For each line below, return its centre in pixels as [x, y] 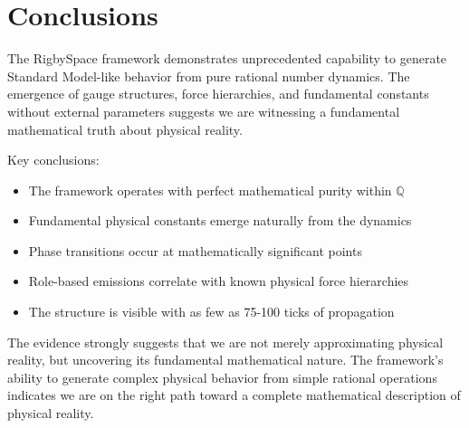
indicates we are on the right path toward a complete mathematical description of [234, 395]
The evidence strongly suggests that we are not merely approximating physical [225, 342]
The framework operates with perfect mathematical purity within [210, 190]
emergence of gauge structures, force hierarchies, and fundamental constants [218, 94]
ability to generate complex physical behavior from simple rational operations [222, 377]
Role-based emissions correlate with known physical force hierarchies [219, 281]
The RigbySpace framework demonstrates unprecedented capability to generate [227, 58]
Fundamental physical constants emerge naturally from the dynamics [220, 220]
